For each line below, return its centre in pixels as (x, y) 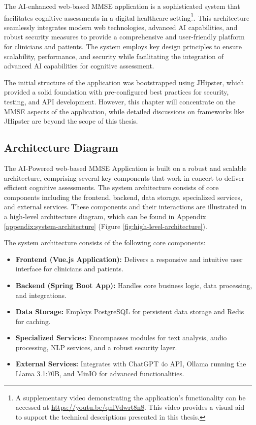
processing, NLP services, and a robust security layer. (96, 347)
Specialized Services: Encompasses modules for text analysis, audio (121, 338)
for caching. (33, 321)
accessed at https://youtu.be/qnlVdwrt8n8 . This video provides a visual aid (130, 407)
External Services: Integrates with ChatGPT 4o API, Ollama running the (131, 364)
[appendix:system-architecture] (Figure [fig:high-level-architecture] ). (106, 226)
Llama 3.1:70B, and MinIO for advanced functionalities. (100, 374)
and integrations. (41, 295)
